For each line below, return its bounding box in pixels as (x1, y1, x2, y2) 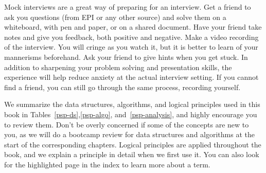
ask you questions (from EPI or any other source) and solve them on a (4, 11, 226, 22)
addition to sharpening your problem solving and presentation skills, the (4, 61, 232, 72)
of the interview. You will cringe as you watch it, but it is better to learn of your (4, 41, 258, 52)
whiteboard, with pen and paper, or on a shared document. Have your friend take (4, 21, 262, 32)
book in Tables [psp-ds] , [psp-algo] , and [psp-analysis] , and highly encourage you (4, 109, 257, 119)
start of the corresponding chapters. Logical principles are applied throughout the (4, 139, 261, 149)
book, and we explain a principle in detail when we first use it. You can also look (4, 149, 259, 160)
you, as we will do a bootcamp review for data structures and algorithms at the (4, 129, 255, 140)
